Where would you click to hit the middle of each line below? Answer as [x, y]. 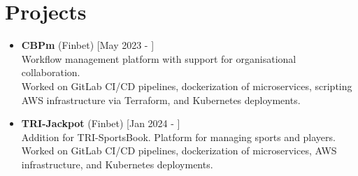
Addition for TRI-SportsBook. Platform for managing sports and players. [178, 137]
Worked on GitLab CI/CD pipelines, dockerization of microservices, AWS [179, 151]
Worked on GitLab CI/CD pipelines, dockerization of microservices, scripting [187, 86]
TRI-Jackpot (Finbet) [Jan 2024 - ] [101, 123]
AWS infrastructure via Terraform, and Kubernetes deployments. [161, 100]
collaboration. [51, 72]
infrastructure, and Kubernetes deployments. [117, 164]
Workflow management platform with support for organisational [159, 58]
